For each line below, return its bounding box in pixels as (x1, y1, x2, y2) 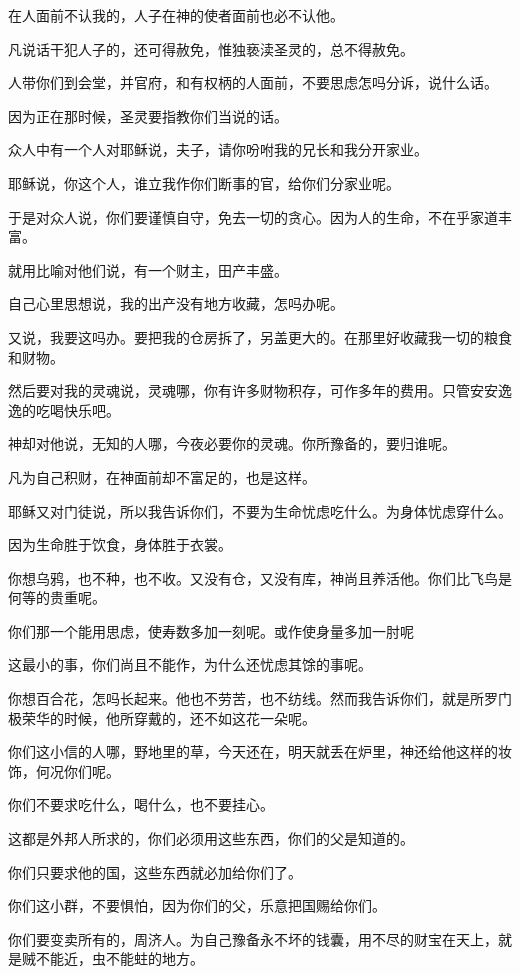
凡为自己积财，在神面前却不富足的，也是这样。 (8, 466, 316, 487)
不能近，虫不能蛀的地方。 (35, 948, 204, 969)
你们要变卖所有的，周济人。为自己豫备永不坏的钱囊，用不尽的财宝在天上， (8, 928, 498, 949)
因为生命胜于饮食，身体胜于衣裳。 (8, 534, 232, 555)
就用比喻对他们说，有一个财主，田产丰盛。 (8, 259, 288, 280)
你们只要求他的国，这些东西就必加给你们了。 (8, 861, 302, 882)
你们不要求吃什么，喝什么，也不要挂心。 (8, 794, 274, 815)
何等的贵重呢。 (8, 587, 106, 608)
